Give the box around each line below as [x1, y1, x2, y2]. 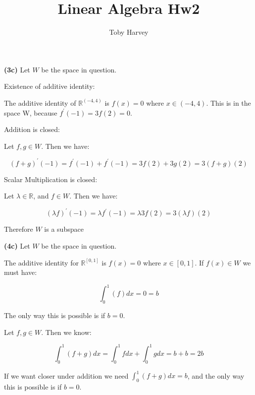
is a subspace [44, 224, 84, 234]
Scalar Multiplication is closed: [4, 174, 98, 184]
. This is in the [206, 97, 251, 108]
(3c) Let [4, 64, 30, 74]
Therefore [4, 224, 33, 234]
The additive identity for [4, 257, 79, 267]
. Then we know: [41, 327, 92, 337]
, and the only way [187, 370, 245, 381]
